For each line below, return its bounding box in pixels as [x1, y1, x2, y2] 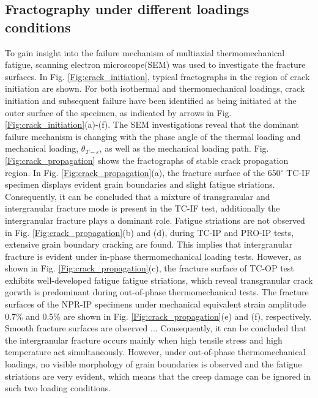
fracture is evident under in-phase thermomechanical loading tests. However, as [5, 249, 301, 262]
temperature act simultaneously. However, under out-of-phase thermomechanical [5, 345, 306, 358]
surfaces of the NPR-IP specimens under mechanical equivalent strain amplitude [5, 298, 306, 311]
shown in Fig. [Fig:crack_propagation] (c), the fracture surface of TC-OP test [5, 262, 294, 275]
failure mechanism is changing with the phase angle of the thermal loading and [5, 130, 301, 142]
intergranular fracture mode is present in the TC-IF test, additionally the [5, 202, 280, 215]
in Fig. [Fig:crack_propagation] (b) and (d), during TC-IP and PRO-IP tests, [5, 226, 294, 238]
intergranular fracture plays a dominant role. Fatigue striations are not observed [5, 213, 305, 226]
